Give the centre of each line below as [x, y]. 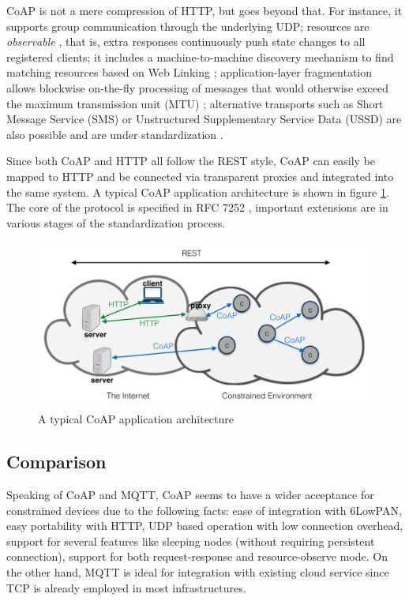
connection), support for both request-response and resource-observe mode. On [197, 556]
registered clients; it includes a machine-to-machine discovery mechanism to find [200, 56]
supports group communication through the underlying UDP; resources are [188, 26]
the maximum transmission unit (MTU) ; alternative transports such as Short [195, 103]
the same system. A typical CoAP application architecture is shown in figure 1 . [198, 192]
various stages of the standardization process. [116, 222]
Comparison [56, 462]
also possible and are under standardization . [115, 134]
